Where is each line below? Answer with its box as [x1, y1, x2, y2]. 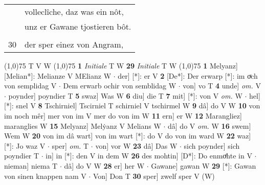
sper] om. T [52, 140, 89, 151]
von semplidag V [4, 80, 57, 91]
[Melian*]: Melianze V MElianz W [4, 70, 112, 81]
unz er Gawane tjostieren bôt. [25, 20, 131, 32]
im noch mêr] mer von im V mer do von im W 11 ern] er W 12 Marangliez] [4, 110, 242, 121]
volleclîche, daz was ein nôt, [25, 6, 124, 17]
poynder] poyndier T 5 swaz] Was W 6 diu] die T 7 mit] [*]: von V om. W [8, 90, 242, 101]
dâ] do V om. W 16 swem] [168, 120, 251, 131]
